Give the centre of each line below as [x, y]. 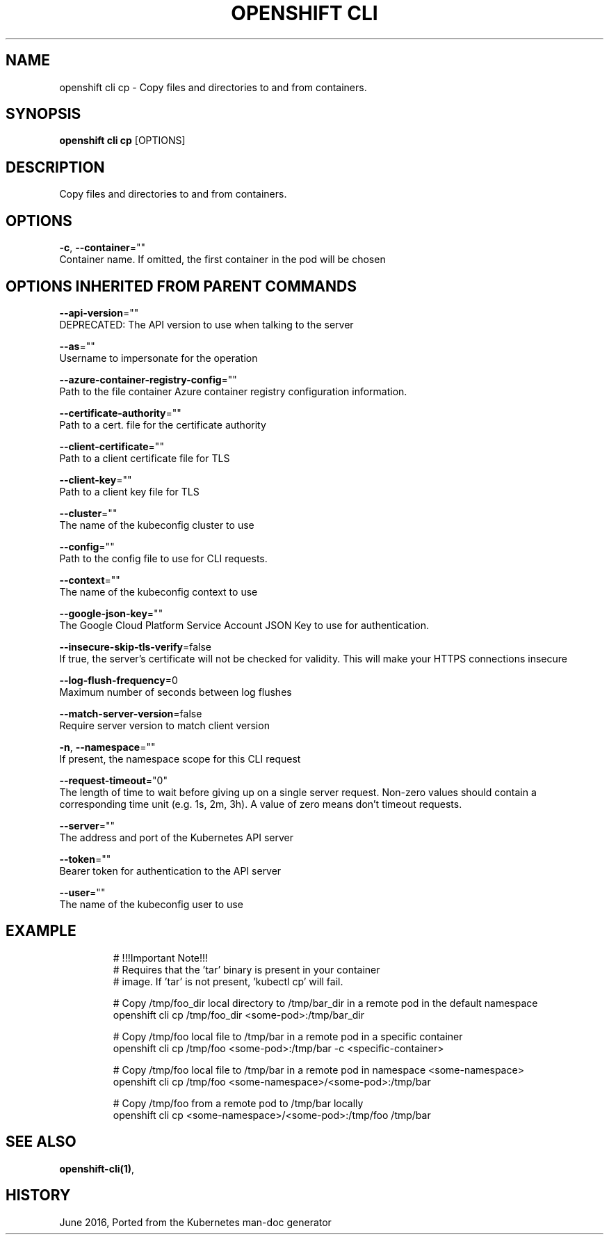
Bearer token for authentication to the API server [170, 871]
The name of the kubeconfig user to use [151, 904]
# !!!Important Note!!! [161, 957]
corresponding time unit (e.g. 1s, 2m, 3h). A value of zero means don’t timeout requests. [261, 804]
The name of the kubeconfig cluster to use [157, 525]
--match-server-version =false [131, 713]
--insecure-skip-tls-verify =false [135, 646]
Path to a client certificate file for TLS [145, 458]
